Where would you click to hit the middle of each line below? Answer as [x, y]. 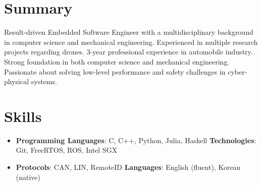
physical [17, 81]
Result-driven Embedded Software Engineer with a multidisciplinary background [129, 32]
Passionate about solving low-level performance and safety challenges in [115, 71]
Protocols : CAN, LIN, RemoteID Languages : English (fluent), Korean [128, 167]
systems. [44, 81]
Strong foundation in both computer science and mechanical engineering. [117, 61]
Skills [23, 116]
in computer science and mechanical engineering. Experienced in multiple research [131, 42]
